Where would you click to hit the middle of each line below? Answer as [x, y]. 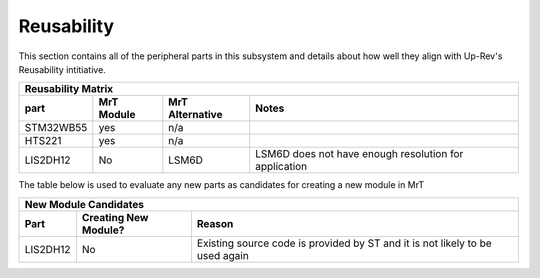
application [281, 167]
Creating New [115, 217]
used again [222, 255]
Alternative [195, 115]
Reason [215, 223]
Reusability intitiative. [62, 69]
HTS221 [43, 141]
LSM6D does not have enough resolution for [359, 154]
